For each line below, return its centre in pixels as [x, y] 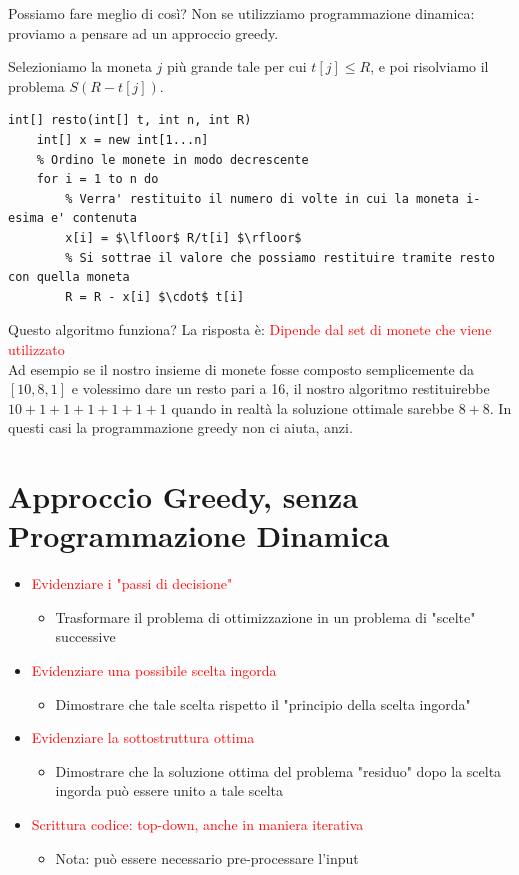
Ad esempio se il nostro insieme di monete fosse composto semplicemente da [241, 368]
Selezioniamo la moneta [80, 66]
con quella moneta [69, 277]
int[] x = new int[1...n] [122, 139]
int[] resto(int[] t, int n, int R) [130, 120]
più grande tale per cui [236, 66]
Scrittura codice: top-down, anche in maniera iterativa [197, 823]
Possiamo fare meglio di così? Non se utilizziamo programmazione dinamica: [241, 13]
